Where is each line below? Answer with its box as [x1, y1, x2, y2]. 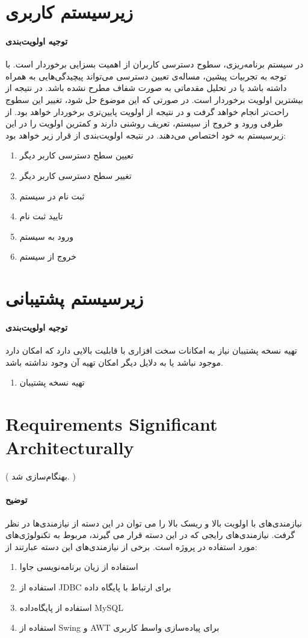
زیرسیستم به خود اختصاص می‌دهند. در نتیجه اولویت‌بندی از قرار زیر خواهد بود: [5, 128, 286, 141]
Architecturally [5, 435, 134, 460]
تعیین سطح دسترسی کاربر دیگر [19, 149, 134, 161]
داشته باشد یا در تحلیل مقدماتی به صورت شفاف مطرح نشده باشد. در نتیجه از [5, 81, 287, 94]
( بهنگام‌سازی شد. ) [5, 470, 76, 483]
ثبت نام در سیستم [19, 189, 85, 202]
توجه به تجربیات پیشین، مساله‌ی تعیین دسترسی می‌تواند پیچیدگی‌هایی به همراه [5, 69, 287, 82]
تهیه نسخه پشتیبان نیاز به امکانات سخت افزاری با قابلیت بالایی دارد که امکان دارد [5, 344, 298, 357]
